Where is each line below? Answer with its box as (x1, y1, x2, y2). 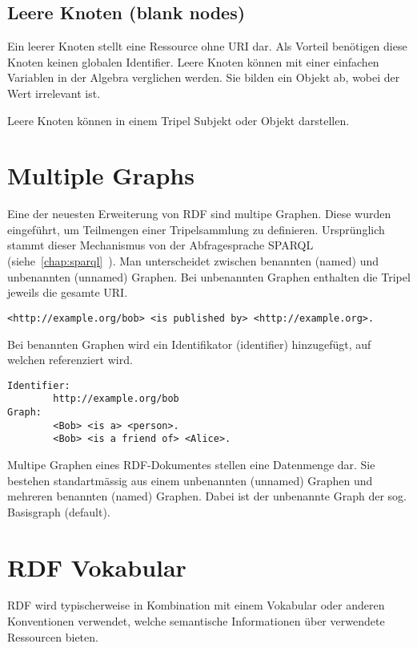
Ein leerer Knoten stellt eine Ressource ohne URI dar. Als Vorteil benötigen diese (7, 38, 407, 55)
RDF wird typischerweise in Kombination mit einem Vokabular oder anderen (7, 597, 385, 614)
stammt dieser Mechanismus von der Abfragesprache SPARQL (7, 237, 314, 253)
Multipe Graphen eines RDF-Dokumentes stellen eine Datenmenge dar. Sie (7, 456, 375, 472)
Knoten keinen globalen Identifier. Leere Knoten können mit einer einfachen (7, 53, 379, 70)
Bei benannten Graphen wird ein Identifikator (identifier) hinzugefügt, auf (7, 335, 371, 352)
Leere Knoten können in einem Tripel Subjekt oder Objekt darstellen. (7, 111, 350, 128)
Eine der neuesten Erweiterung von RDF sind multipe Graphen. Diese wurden (7, 205, 391, 222)
